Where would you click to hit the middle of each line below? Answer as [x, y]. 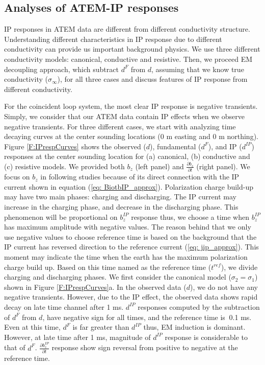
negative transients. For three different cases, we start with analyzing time [120, 126]
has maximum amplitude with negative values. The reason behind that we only [128, 227]
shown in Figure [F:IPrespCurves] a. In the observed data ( [95, 287]
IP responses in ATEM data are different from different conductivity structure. [127, 29]
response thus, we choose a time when [190, 216]
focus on [17, 177]
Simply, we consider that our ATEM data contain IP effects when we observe [125, 116]
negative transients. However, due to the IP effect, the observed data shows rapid [131, 297]
